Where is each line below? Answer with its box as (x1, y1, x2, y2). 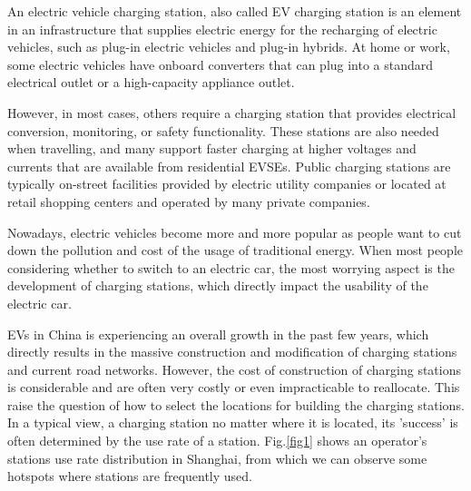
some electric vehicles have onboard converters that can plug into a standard (7, 54, 434, 74)
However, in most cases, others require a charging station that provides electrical (7, 103, 456, 122)
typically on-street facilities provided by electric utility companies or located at (7, 174, 446, 193)
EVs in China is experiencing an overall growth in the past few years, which (7, 324, 429, 343)
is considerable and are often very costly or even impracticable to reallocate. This (7, 378, 460, 397)
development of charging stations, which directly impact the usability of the (7, 276, 428, 295)
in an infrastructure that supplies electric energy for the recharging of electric (7, 19, 437, 38)
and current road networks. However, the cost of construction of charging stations (7, 359, 461, 378)
